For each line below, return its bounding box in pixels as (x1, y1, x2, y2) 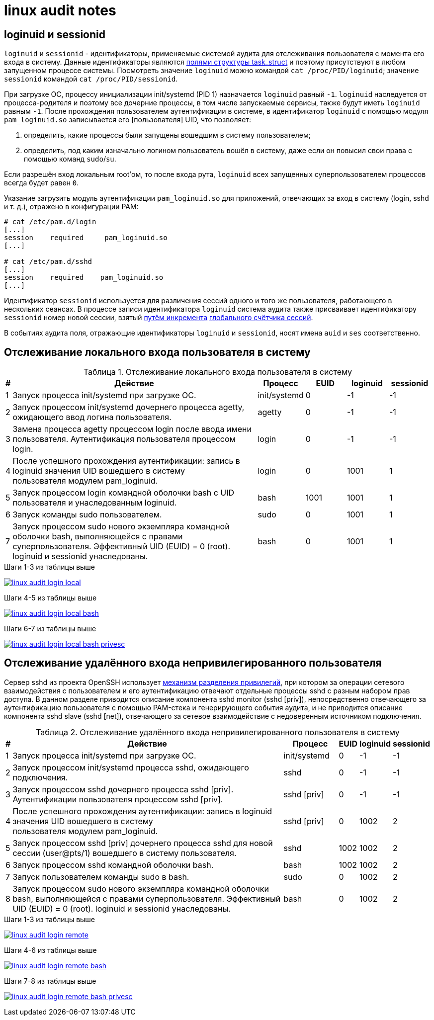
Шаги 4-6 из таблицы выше (4, 945, 97, 954)
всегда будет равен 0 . (4, 178, 79, 187)
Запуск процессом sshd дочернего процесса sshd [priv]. (12, 784, 234, 794)
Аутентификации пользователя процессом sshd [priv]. (12, 794, 223, 804)
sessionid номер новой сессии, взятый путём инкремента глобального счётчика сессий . (4, 313, 313, 322)
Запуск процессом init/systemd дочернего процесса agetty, (12, 402, 245, 413)
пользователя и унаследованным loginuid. (12, 498, 177, 508)
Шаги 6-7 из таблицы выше (4, 624, 96, 633)
